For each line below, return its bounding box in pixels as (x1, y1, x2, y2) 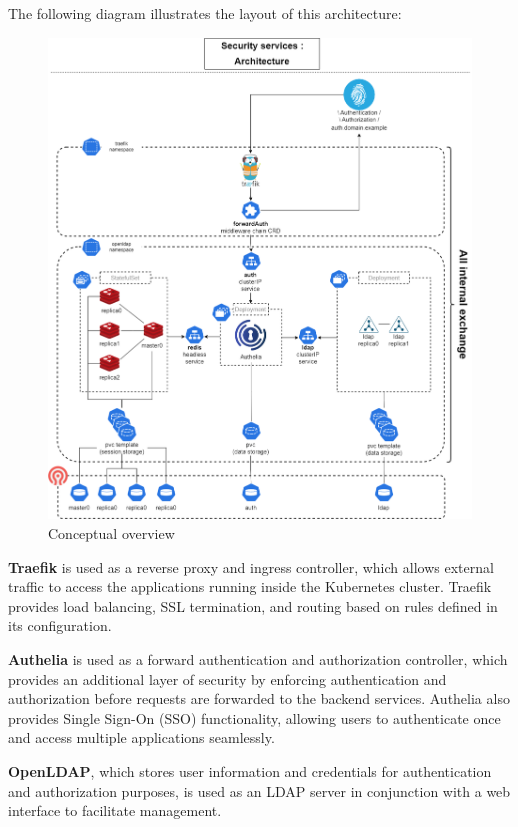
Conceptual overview (48, 523, 175, 544)
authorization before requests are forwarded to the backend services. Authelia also (8, 688, 510, 709)
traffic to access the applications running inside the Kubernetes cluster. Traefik (8, 576, 492, 597)
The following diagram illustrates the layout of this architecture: (8, 3, 402, 23)
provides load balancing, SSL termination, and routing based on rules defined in (8, 595, 498, 616)
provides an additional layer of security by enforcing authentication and (8, 668, 447, 689)
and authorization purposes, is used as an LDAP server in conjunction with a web (8, 780, 511, 801)
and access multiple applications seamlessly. (8, 727, 275, 748)
